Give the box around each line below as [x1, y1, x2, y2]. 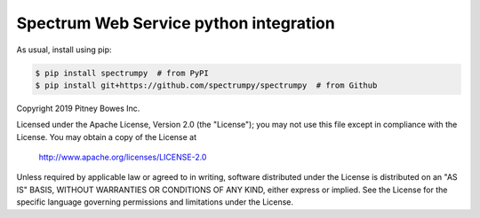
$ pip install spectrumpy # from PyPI [35, 67, 209, 78]
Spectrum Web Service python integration [16, 13, 335, 33]
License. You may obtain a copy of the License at [16, 131, 197, 142]
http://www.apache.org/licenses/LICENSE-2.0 [38, 152, 207, 163]
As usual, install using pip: [16, 44, 112, 55]
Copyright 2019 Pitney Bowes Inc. [16, 103, 140, 113]
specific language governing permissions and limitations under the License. [16, 197, 293, 207]
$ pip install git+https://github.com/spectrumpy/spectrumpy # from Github [35, 80, 378, 90]
